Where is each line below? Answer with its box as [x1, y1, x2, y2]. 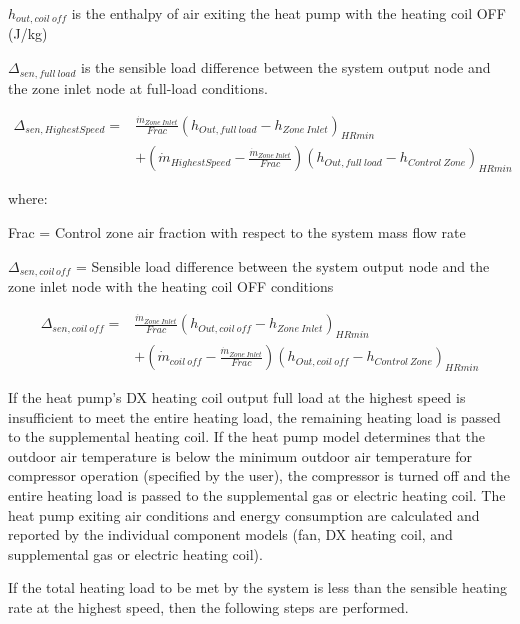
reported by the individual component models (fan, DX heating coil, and [8, 524, 453, 545]
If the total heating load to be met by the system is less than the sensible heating [8, 577, 508, 598]
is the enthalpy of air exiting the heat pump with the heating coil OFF [71, 3, 506, 23]
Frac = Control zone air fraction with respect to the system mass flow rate [8, 222, 466, 243]
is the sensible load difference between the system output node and [81, 57, 491, 78]
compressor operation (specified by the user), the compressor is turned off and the [8, 465, 511, 486]
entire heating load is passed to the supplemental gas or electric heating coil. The [8, 485, 506, 506]
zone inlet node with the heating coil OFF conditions [8, 276, 334, 297]
